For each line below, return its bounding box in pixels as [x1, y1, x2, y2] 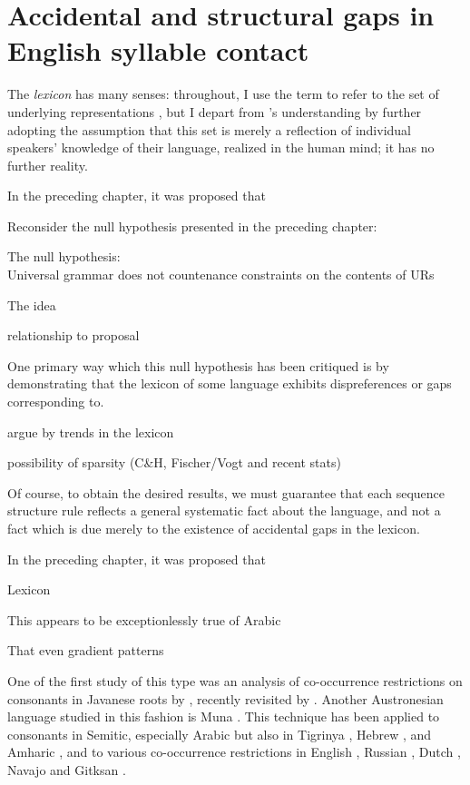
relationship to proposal [7, 326, 140, 345]
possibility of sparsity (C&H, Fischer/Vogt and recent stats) [7, 453, 341, 472]
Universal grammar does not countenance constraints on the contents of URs [7, 265, 435, 284]
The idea [7, 295, 56, 314]
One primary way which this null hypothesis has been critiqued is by [7, 356, 389, 375]
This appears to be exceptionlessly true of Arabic [7, 610, 281, 629]
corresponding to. [7, 392, 104, 411]
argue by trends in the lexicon [7, 422, 174, 441]
